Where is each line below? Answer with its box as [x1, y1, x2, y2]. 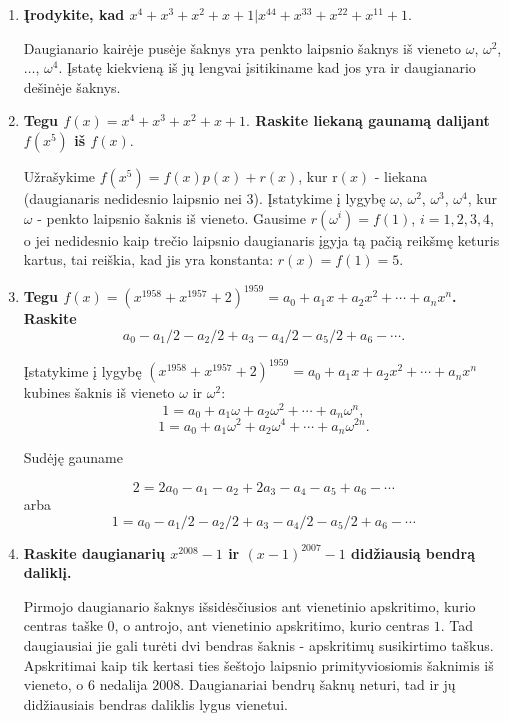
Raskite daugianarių [23, 542, 165, 563]
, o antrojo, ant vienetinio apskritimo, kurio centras [114, 615, 430, 636]
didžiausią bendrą [351, 542, 475, 563]
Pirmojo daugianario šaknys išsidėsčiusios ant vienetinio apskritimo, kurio [23, 595, 476, 616]
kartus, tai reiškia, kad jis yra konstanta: [23, 249, 274, 270]
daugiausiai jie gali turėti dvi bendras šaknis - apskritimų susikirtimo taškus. [23, 635, 494, 656]
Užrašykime [23, 165, 96, 186]
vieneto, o [23, 674, 84, 695]
